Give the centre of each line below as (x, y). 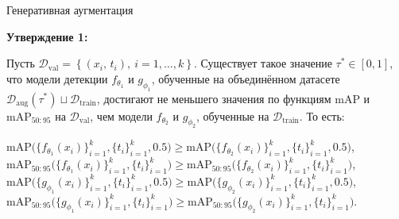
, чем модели (121, 115)
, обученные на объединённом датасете (246, 78)
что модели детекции (57, 78)
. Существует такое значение (263, 63)
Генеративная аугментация (70, 10)
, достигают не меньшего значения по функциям (214, 98)
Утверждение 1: (47, 36)
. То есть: (322, 115)
